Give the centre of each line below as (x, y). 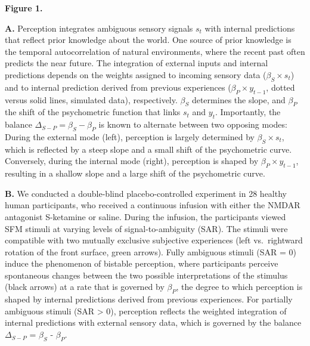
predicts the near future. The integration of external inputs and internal (137, 63)
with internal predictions (250, 28)
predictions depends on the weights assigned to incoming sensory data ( (136, 74)
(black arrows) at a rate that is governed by (85, 287)
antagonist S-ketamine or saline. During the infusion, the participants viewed (145, 216)
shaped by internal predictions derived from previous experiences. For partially (149, 299)
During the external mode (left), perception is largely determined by (130, 136)
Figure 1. (24, 8)
